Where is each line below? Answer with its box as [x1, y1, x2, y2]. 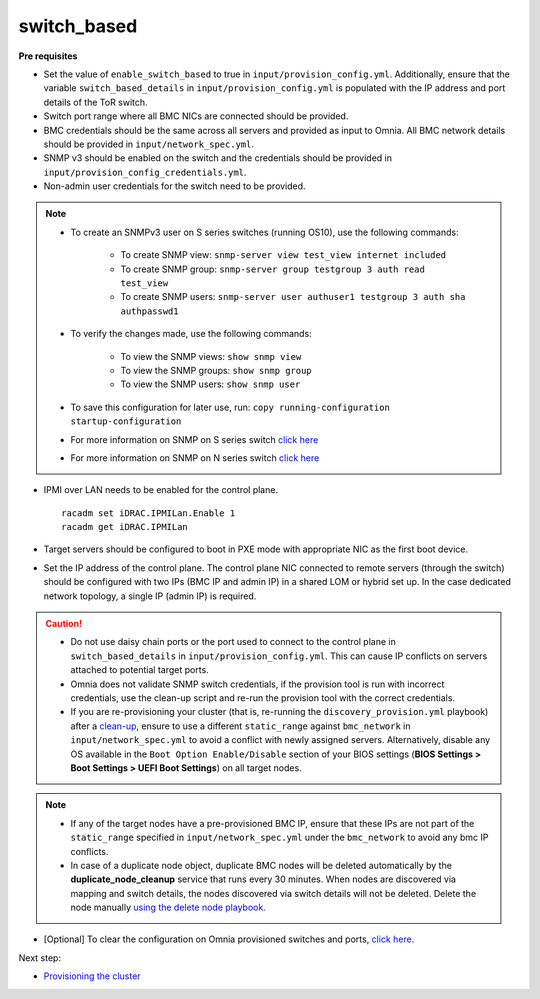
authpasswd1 [120, 305, 179, 317]
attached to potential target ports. [70, 664, 209, 676]
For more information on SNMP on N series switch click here [70, 451, 320, 464]
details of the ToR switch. [43, 96, 149, 108]
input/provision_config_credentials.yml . [43, 166, 247, 178]
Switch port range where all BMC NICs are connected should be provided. [43, 110, 349, 122]
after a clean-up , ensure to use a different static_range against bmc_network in [70, 720, 411, 732]
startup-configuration [70, 416, 182, 427]
